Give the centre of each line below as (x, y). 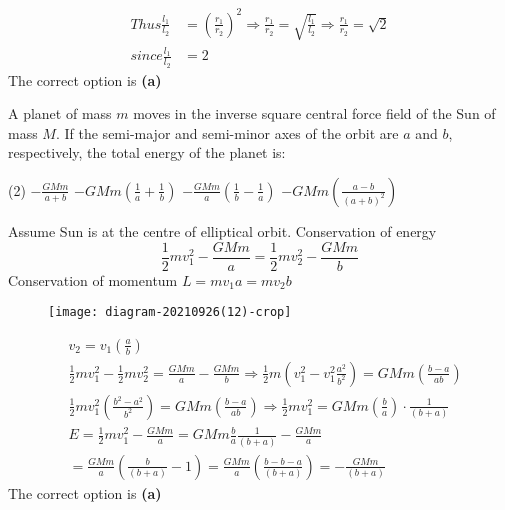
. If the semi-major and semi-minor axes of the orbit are (227, 132)
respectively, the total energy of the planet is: (147, 152)
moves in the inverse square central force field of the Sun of (314, 113)
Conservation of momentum (93, 279)
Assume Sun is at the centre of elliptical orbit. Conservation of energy (222, 230)
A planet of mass (60, 113)
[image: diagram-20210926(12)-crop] (170, 312)
